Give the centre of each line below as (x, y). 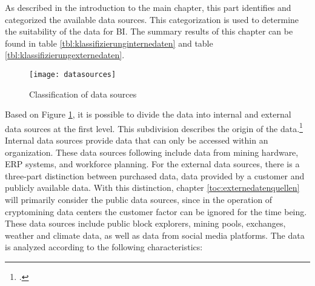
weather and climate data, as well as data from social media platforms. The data (155, 235)
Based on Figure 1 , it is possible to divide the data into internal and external (148, 114)
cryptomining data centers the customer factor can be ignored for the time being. (156, 211)
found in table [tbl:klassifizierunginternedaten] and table (109, 43)
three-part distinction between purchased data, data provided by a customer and (155, 175)
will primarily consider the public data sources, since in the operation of (139, 200)
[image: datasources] (73, 74)
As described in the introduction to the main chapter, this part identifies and (148, 7)
